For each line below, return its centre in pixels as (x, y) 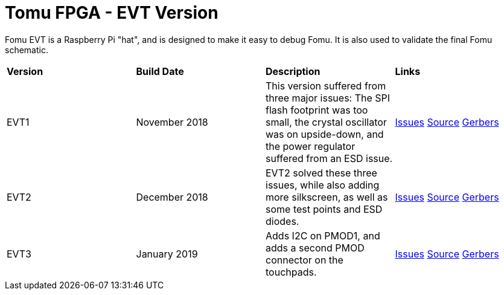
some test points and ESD (324, 209)
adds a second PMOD (315, 248)
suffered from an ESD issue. (329, 158)
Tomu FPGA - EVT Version (112, 13)
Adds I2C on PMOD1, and (323, 235)
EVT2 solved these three (321, 173)
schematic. (27, 50)
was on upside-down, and (325, 134)
